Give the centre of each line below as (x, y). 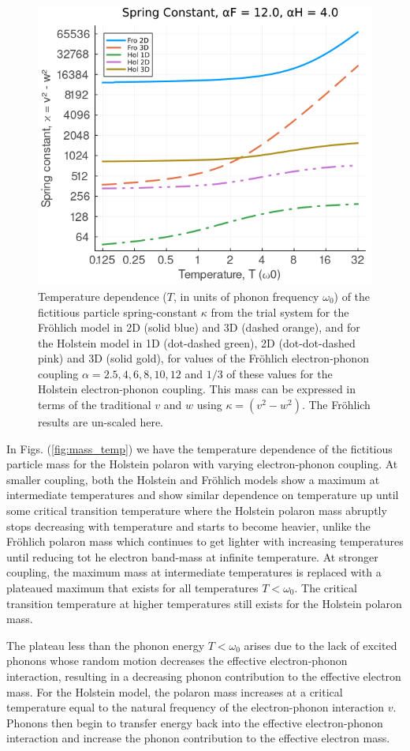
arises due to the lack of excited (321, 645)
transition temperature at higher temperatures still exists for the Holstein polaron (204, 603)
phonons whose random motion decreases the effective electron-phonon (177, 661)
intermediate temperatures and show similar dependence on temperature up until (203, 495)
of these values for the (280, 373)
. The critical (326, 588)
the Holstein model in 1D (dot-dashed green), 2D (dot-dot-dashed (197, 342)
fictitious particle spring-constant (118, 312)
